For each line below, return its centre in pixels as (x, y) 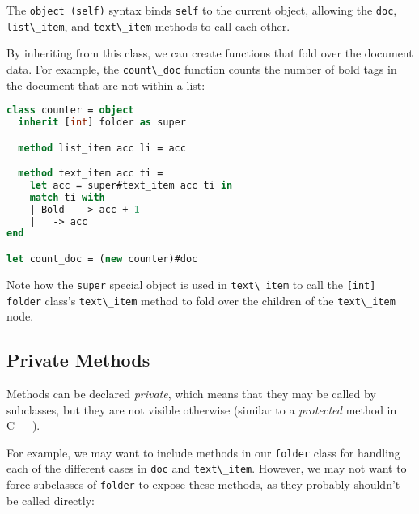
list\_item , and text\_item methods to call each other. (148, 25)
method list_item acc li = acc (102, 148)
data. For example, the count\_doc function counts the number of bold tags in (202, 68)
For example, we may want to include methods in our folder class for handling (203, 452)
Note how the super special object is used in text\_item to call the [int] (191, 284)
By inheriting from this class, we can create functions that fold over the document (210, 53)
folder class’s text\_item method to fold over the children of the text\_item (201, 300)
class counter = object (70, 110)
